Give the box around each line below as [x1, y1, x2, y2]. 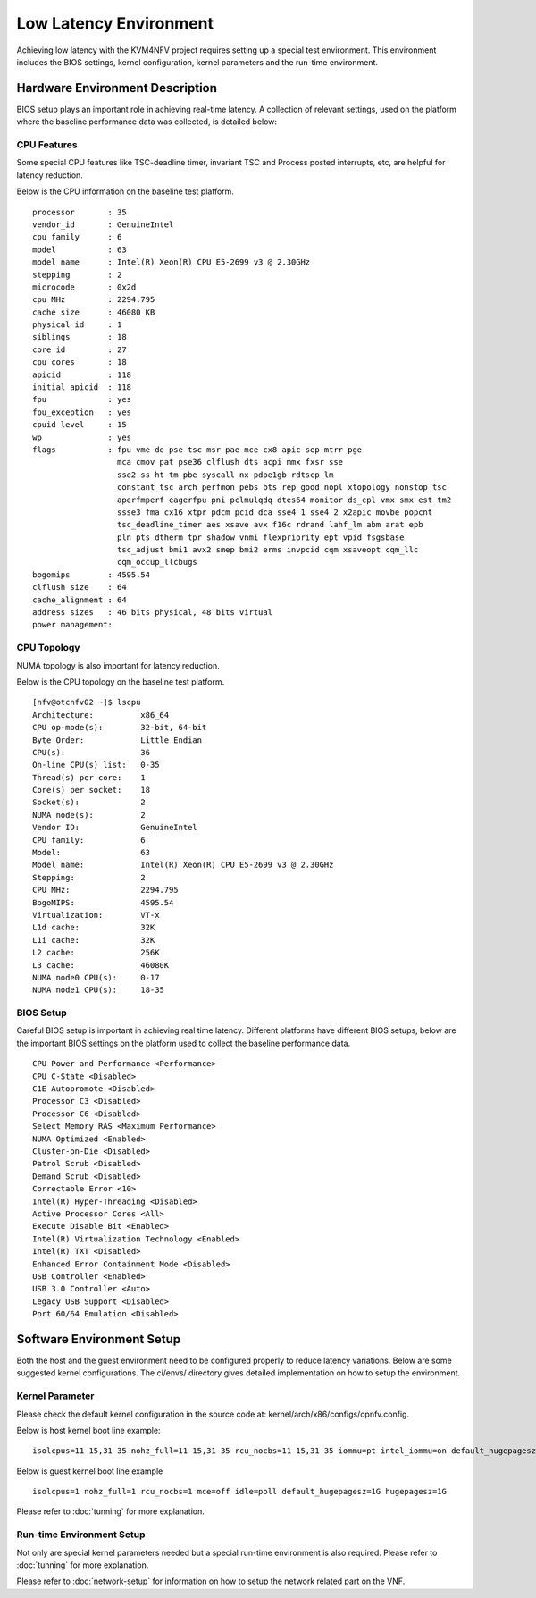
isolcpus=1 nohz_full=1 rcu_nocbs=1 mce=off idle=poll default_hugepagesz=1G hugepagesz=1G [32, 1486, 447, 1497]
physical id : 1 [32, 320, 122, 330]
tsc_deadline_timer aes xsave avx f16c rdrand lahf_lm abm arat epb [116, 519, 423, 530]
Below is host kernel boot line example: [16, 1425, 161, 1435]
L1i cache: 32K [32, 935, 155, 945]
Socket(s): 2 [32, 797, 147, 808]
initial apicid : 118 [32, 383, 132, 392]
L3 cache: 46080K [32, 960, 170, 970]
